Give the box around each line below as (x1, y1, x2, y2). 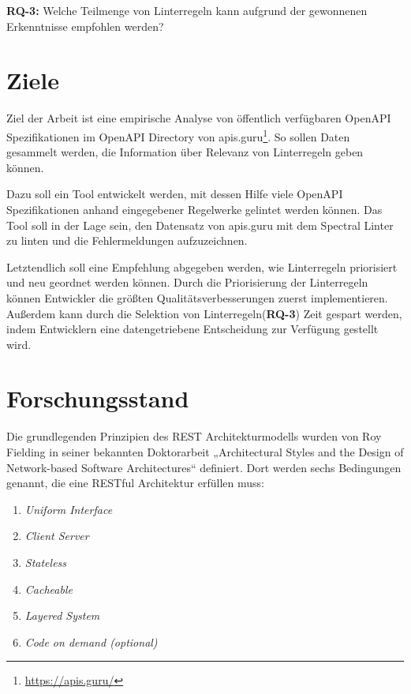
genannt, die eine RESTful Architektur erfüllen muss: (6, 475, 264, 491)
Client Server (24, 527, 89, 544)
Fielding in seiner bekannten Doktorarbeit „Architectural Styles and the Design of (6, 444, 404, 460)
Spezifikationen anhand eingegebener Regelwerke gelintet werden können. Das (6, 201, 383, 217)
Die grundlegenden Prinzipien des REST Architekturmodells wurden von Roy (6, 428, 382, 445)
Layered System (24, 607, 100, 624)
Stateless (24, 553, 67, 570)
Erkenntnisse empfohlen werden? (6, 17, 164, 34)
